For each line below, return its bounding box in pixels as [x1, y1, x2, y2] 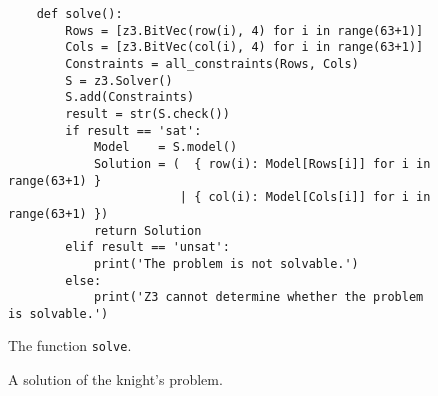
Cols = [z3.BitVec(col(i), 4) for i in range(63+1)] [65, 40, 424, 55]
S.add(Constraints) [65, 90, 195, 105]
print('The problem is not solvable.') [93, 256, 359, 271]
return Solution [93, 223, 202, 238]
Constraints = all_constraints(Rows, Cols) [65, 56, 359, 71]
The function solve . [8, 335, 132, 356]
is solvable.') [8, 306, 109, 321]
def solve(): [36, 7, 123, 21]
